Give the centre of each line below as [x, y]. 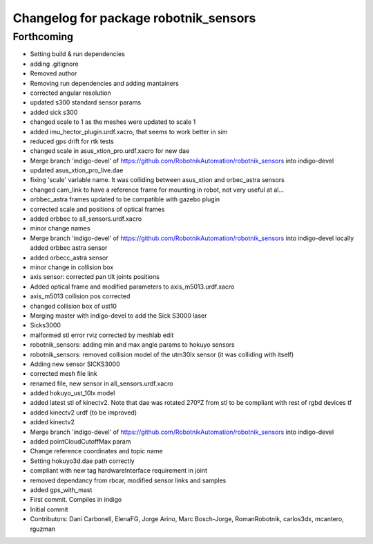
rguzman [43, 529]
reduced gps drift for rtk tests [72, 141]
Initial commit [49, 509]
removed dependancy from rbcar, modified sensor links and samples [128, 480]
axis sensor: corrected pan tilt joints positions [95, 277]
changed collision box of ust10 [74, 306]
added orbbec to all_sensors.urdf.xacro [86, 219]
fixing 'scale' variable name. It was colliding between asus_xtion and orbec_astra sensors [157, 180]
